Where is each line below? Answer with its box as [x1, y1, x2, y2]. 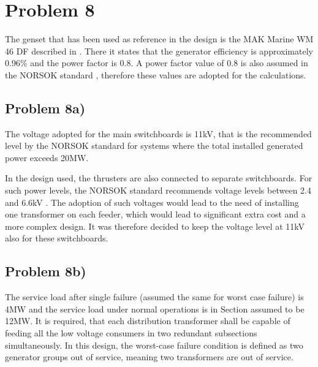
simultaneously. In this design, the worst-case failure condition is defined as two [5, 338, 303, 351]
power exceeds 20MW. [5, 151, 89, 164]
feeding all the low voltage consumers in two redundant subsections [5, 327, 257, 339]
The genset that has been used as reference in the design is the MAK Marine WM [5, 32, 314, 45]
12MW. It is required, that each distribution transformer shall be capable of [5, 314, 290, 327]
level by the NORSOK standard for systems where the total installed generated [5, 139, 303, 152]
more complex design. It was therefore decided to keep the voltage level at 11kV [5, 219, 305, 232]
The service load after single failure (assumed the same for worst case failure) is [5, 290, 304, 303]
